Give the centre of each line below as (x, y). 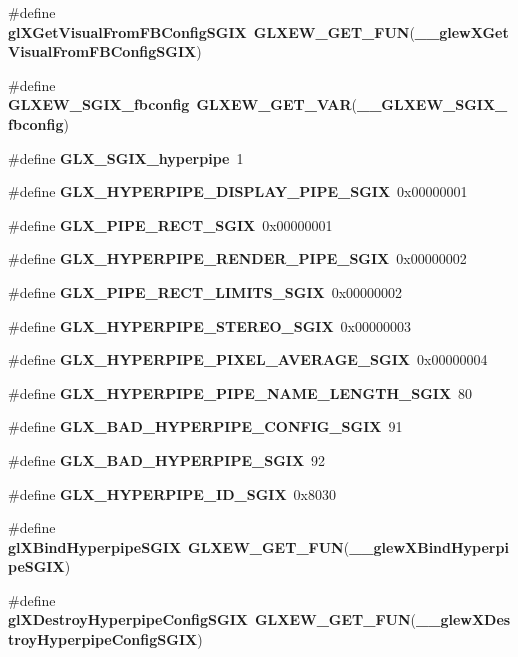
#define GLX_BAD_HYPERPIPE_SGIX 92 (167, 459)
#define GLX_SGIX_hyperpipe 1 (126, 157)
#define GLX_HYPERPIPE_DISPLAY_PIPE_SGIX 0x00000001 (238, 191)
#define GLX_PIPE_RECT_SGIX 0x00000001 (170, 224)
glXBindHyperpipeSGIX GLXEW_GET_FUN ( (179, 546)
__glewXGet (461, 31)
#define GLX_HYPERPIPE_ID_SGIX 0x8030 (172, 493)
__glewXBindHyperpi (429, 546)
